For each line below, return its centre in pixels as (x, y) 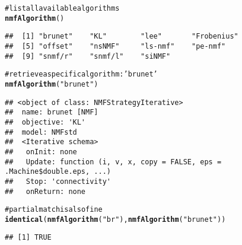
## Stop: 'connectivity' (58, 181)
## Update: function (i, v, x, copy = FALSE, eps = (113, 162)
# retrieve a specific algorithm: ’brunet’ (81, 74)
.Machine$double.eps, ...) (58, 172)
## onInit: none (41, 152)
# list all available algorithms (62, 8)
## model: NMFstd (41, 132)
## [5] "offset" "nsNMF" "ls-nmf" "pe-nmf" (115, 46)
